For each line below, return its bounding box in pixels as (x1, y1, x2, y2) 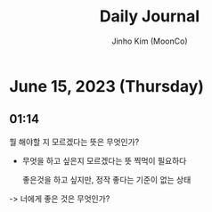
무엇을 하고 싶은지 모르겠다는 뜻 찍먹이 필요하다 (21, 155, 187, 166)
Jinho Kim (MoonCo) (110, 36, 189, 46)
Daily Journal (99, 6, 200, 27)
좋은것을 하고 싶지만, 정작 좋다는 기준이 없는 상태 (21, 174, 192, 184)
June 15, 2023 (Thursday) (9, 76, 205, 96)
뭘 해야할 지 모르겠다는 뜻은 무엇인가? (9, 136, 140, 147)
